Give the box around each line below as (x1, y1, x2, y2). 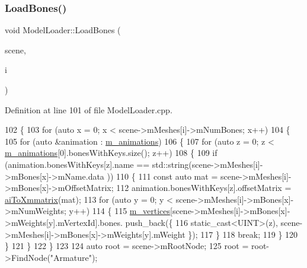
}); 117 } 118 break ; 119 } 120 (188, 228, 298, 240)
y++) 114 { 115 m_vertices (69, 205, 171, 217)
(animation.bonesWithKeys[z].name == (5, 158, 150, 170)
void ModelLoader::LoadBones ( (5, 24, 121, 36)
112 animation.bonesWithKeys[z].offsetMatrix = (116, 181, 292, 194)
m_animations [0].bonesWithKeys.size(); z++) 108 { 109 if (5, 146, 218, 159)
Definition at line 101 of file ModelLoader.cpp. (5, 103, 172, 116)
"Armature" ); (50, 251, 98, 263)
